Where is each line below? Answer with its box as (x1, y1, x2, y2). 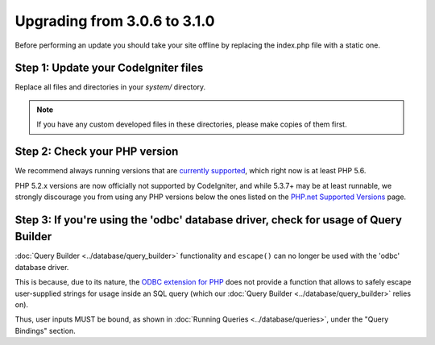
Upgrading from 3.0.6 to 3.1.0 (14, 12, 215, 30)
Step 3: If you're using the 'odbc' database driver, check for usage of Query (14, 213, 403, 227)
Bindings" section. (14, 326, 76, 335)
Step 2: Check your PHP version (14, 145, 179, 159)
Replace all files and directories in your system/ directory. (14, 82, 206, 92)
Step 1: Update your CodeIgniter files (14, 61, 204, 75)
